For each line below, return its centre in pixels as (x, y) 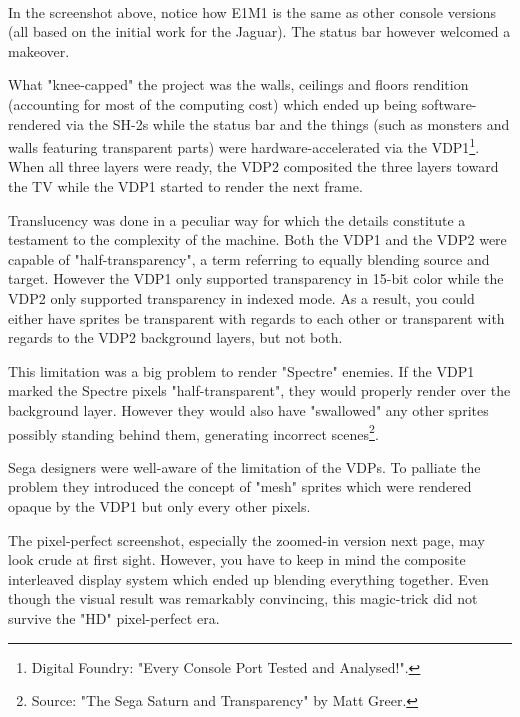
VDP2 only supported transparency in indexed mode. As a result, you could (241, 297)
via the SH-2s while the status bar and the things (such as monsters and (287, 123)
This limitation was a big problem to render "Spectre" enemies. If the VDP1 (241, 370)
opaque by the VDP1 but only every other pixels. (159, 505)
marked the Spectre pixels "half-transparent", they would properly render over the (259, 390)
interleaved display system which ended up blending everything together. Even (248, 578)
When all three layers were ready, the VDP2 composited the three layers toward (253, 166)
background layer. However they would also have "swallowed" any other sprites (248, 409)
